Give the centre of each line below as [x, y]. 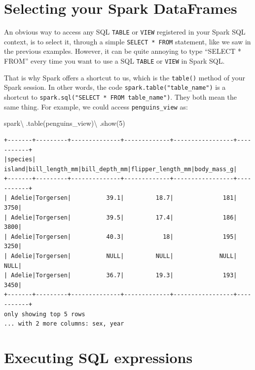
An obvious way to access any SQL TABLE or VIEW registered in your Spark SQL [125, 32]
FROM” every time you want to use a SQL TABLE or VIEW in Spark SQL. [114, 61]
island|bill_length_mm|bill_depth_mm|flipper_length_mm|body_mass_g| [121, 169]
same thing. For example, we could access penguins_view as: [96, 106]
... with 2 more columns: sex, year [64, 324]
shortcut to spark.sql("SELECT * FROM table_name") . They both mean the [120, 97]
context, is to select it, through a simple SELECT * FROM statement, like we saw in [127, 41]
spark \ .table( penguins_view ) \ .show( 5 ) [65, 123]
